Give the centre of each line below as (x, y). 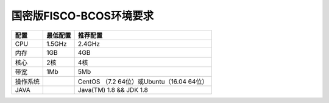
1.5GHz (57, 44)
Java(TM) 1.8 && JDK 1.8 (113, 90)
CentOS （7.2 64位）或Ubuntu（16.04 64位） (143, 81)
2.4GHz (89, 44)
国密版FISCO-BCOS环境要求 (83, 16)
